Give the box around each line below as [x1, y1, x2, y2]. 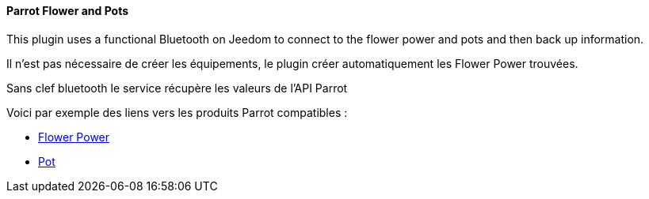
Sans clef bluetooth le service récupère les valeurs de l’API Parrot [6, 81, 348, 95]
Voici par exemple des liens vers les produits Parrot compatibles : [6, 105, 348, 119]
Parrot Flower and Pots [6, 4, 129, 17]
